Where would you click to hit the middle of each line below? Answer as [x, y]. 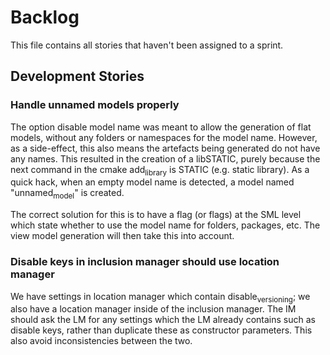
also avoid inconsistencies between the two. [101, 341]
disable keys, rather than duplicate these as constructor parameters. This [161, 330]
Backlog [45, 17]
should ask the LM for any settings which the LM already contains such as [163, 320]
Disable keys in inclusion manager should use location [145, 262]
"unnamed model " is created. [67, 194]
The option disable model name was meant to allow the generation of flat [161, 127]
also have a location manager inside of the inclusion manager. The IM [153, 309]
